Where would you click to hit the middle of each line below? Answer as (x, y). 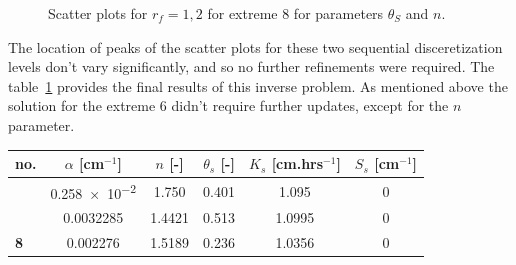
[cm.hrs (297, 163)
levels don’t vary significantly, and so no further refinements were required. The (251, 66)
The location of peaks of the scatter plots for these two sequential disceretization (255, 46)
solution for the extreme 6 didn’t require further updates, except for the (228, 105)
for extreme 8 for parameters (295, 13)
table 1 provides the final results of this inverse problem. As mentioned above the (258, 85)
